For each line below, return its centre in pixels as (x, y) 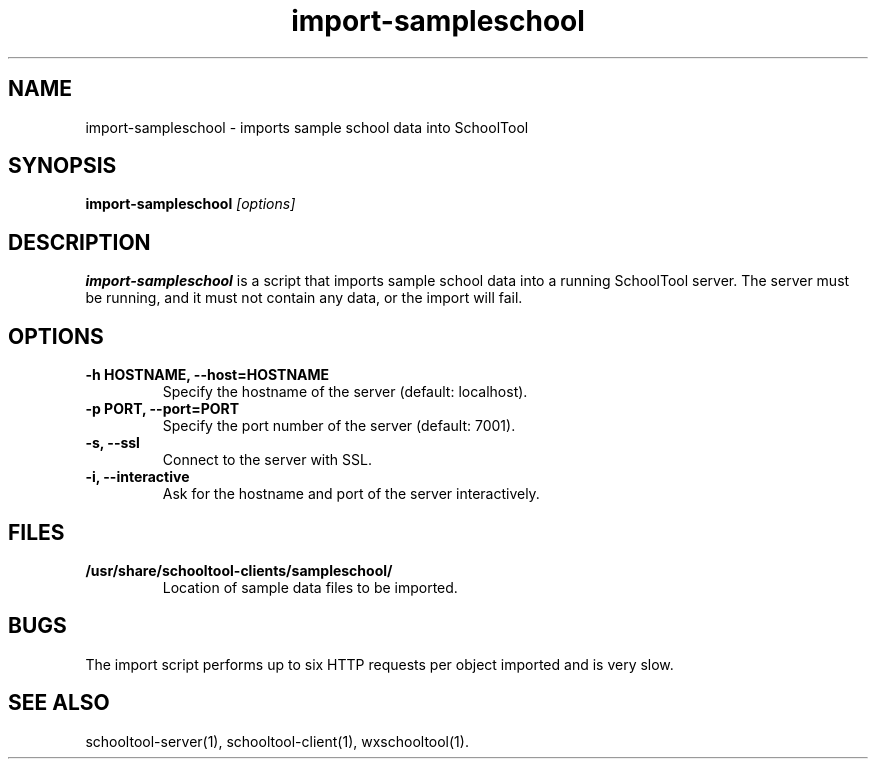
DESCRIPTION (79, 242)
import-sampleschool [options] (190, 204)
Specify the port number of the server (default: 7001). (339, 426)
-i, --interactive (137, 477)
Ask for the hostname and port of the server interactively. (351, 494)
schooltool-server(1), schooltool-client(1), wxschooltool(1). (277, 741)
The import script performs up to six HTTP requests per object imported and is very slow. (379, 664)
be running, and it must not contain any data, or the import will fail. (304, 298)
